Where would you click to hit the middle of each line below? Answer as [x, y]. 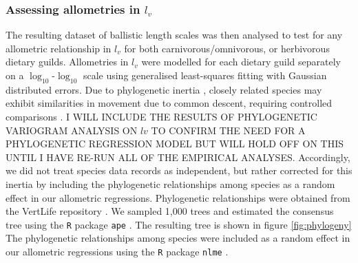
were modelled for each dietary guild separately [241, 62]
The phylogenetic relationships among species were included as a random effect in [178, 238]
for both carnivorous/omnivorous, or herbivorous [227, 48]
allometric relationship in [59, 48]
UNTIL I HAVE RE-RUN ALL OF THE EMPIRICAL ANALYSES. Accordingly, [178, 157]
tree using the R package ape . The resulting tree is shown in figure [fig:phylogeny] [179, 224]
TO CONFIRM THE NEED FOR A [228, 130]
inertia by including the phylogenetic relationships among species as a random [170, 183]
